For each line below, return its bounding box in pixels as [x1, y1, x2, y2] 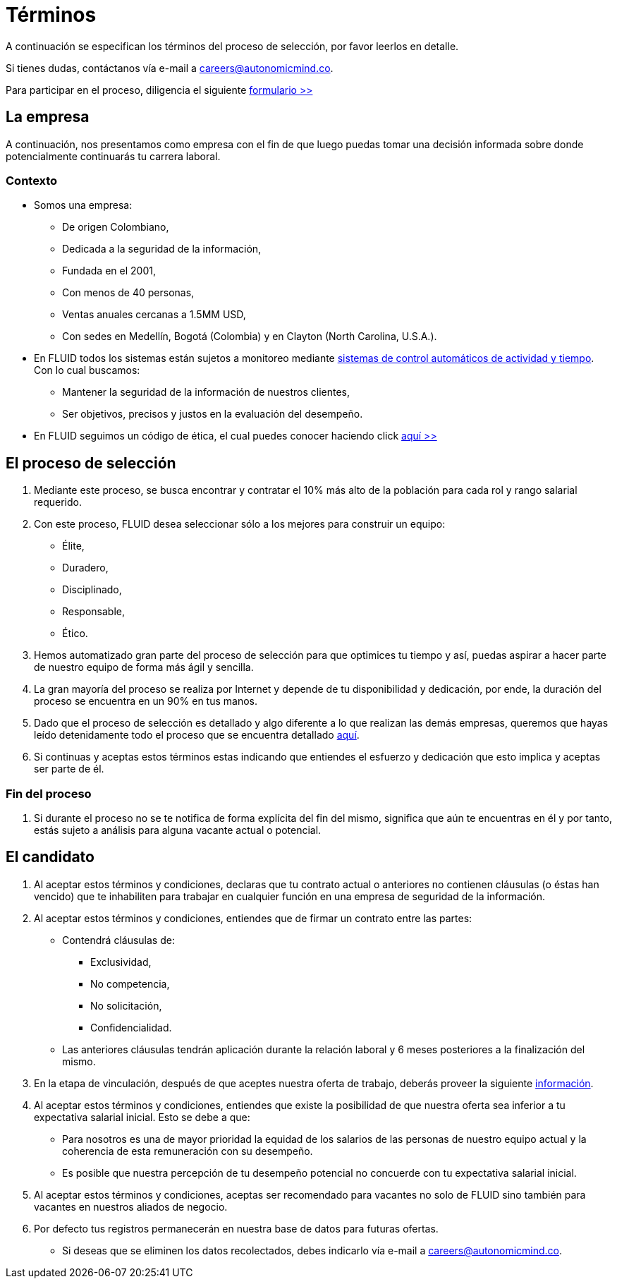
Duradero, [62, 562, 109, 574]
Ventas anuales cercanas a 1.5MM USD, [62, 308, 246, 321]
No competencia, [90, 977, 170, 990]
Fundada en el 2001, [62, 265, 156, 277]
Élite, [62, 540, 85, 552]
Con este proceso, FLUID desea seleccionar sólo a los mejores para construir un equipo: [34, 518, 446, 531]
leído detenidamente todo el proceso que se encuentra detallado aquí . [34, 729, 360, 741]
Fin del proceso [6, 786, 92, 801]
